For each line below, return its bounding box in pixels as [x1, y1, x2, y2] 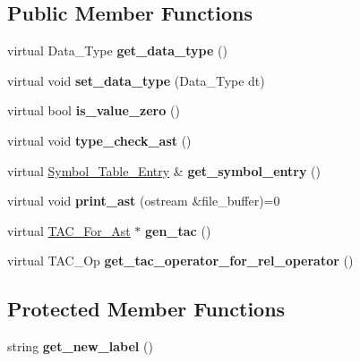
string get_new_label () [7, 337, 153, 356]
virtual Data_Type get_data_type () [7, 41, 227, 60]
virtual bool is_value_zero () [7, 101, 180, 120]
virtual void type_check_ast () [7, 130, 192, 149]
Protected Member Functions [7, 295, 286, 323]
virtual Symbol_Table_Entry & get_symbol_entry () [7, 161, 321, 180]
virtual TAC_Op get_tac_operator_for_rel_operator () [7, 251, 354, 270]
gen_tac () [145, 221, 211, 240]
